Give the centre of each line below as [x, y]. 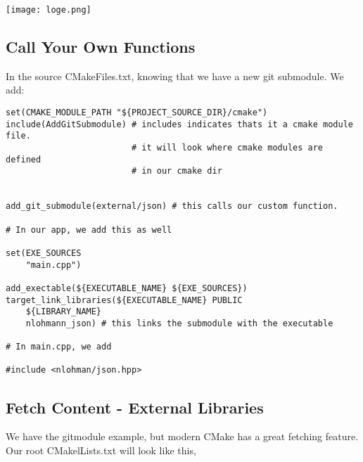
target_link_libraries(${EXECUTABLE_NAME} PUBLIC [124, 300]
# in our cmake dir [177, 171]
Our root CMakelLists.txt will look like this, [101, 450]
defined [24, 159]
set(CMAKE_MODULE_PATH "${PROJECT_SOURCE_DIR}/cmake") [137, 113]
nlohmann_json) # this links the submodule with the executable [179, 323]
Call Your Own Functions [101, 47]
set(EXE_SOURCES [44, 253]
